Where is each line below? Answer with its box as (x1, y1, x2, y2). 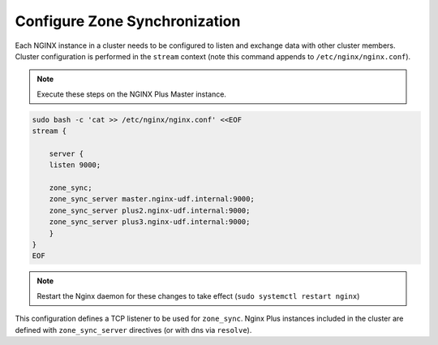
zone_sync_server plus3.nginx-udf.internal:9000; (49, 218, 251, 226)
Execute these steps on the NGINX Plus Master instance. (36, 89, 227, 99)
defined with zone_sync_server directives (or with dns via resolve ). (15, 325, 252, 334)
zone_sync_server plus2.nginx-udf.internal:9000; (49, 205, 251, 215)
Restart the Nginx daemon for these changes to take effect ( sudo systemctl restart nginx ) (36, 291, 360, 300)
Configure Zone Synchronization (15, 12, 241, 30)
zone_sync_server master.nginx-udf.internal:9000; (49, 195, 255, 204)
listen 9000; (49, 161, 101, 170)
